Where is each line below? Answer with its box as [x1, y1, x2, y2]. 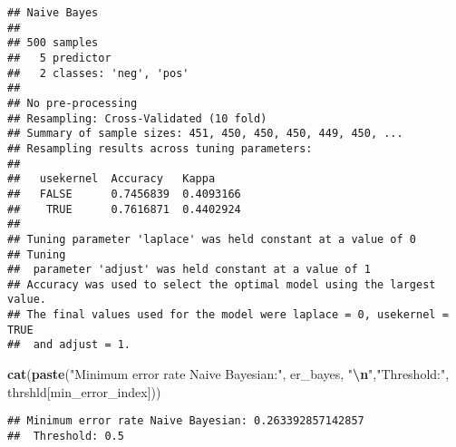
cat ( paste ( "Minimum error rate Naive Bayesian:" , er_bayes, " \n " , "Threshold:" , [7, 364, 450, 384]
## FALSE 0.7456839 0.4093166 [7, 187, 241, 200]
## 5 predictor [7, 51, 112, 64]
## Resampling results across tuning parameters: [7, 141, 313, 155]
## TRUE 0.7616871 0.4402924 [7, 202, 241, 216]
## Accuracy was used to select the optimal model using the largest [7, 277, 436, 291]
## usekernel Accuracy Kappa [7, 172, 216, 186]
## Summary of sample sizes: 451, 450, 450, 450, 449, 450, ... [7, 127, 403, 141]
